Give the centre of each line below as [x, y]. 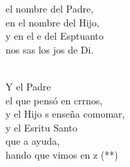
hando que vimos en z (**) [62, 154]
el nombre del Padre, [50, 8]
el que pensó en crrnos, [54, 100]
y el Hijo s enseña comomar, [65, 114]
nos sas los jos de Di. [50, 49]
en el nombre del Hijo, [53, 22]
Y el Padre [28, 86]
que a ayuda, [33, 141]
